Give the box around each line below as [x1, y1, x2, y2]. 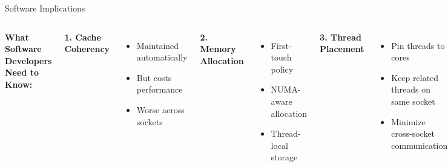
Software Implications [5, 2, 85, 14]
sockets [136, 115, 163, 128]
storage [271, 151, 298, 163]
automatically [136, 51, 188, 64]
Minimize [391, 115, 426, 128]
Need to [5, 66, 39, 79]
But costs [136, 71, 172, 83]
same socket [391, 94, 435, 107]
